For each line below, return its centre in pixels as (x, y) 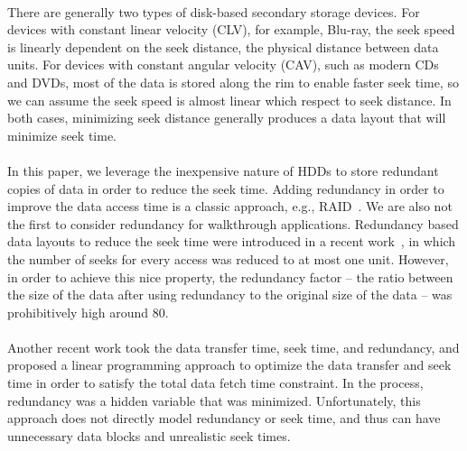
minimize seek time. (62, 135)
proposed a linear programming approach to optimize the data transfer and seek (229, 365)
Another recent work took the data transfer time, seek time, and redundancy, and (233, 347)
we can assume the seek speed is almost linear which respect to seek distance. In (229, 100)
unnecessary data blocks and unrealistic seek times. (149, 435)
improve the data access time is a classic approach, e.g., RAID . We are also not (230, 206)
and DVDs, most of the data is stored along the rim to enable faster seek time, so (233, 82)
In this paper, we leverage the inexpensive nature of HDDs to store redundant (223, 170)
